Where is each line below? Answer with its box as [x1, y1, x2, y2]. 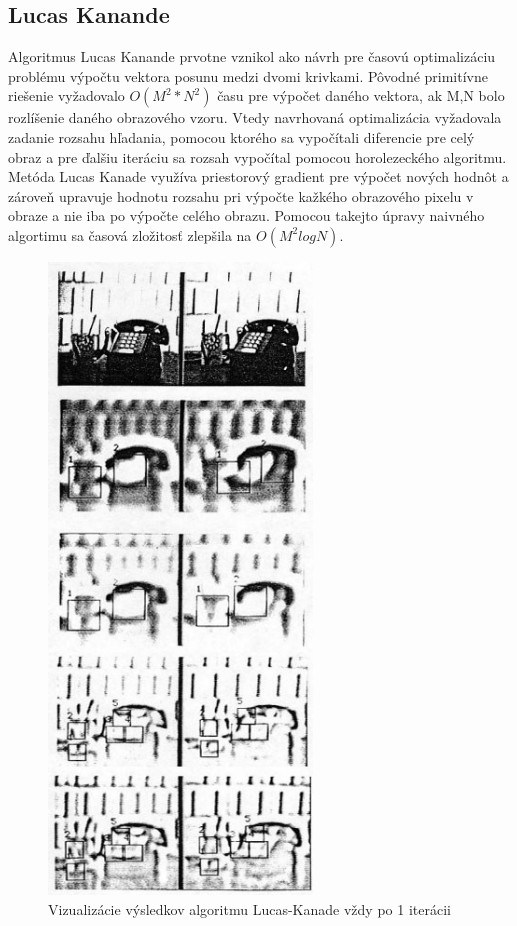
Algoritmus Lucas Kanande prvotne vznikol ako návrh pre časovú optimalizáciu [8, 46, 496, 67]
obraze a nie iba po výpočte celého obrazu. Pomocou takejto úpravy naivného [8, 205, 485, 226]
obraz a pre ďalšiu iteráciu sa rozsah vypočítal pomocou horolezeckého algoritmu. [8, 146, 507, 167]
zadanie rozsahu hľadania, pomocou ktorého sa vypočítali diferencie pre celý [8, 126, 475, 147]
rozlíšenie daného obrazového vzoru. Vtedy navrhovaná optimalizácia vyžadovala [8, 107, 502, 128]
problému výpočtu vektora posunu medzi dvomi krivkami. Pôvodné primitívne [8, 65, 488, 86]
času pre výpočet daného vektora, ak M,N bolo [217, 85, 505, 106]
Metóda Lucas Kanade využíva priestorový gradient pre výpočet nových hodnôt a [8, 166, 509, 187]
